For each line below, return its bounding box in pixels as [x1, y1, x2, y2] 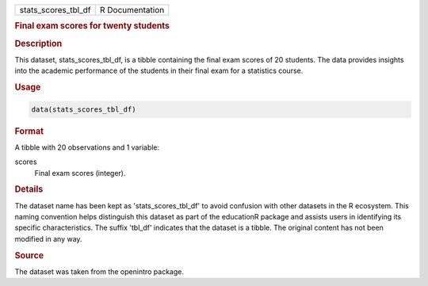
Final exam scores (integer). [34, 168, 126, 177]
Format [14, 125, 44, 136]
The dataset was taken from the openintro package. [14, 266, 185, 276]
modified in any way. [14, 234, 82, 243]
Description [14, 38, 63, 49]
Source [14, 250, 44, 261]
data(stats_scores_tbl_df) [31, 105, 136, 114]
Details [14, 184, 44, 195]
